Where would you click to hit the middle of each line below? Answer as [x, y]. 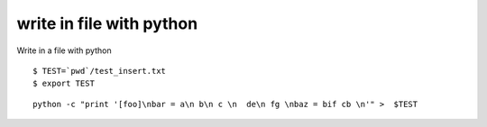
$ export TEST [64, 84]
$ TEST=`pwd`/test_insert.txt [100, 71]
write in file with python [107, 23]
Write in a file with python [64, 50]
